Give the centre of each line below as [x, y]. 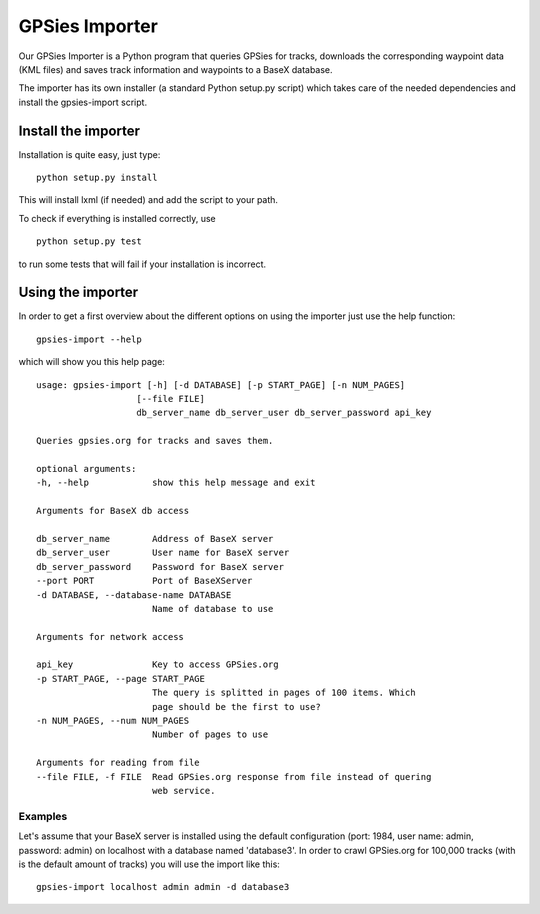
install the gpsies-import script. [83, 102]
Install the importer [79, 130]
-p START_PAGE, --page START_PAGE [120, 678]
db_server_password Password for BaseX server [160, 566]
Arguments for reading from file [118, 763]
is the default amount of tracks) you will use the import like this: [149, 864]
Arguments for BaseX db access [113, 511]
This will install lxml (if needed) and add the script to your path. [148, 200]
